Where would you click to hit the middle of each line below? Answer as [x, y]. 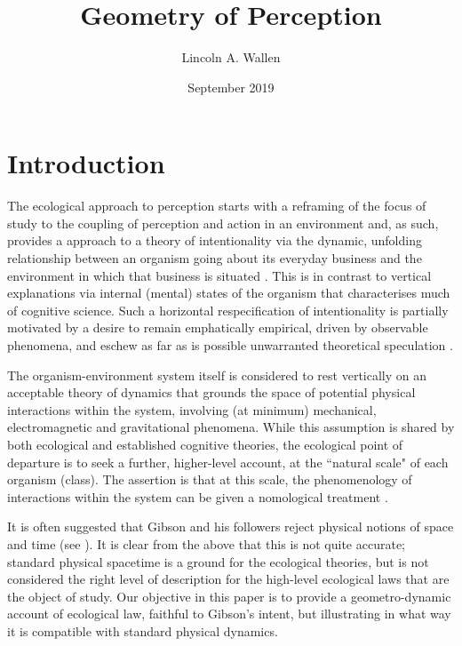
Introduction [86, 163]
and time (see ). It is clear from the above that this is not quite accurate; [206, 543]
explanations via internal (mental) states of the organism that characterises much [229, 293]
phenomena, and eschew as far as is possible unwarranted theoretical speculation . [230, 345]
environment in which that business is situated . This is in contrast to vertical [219, 275]
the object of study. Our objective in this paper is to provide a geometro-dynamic [229, 596]
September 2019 [231, 87]
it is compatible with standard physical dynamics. [143, 630]
